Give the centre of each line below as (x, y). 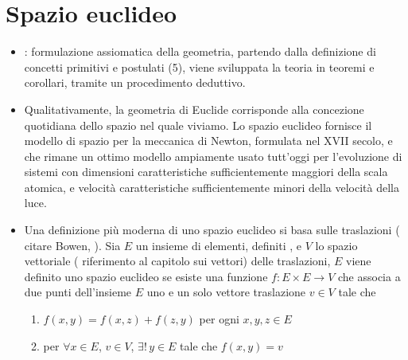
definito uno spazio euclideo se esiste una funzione (146, 276)
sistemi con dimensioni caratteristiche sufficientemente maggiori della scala (206, 172)
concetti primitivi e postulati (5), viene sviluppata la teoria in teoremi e (199, 67)
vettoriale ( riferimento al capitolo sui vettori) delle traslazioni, (177, 261)
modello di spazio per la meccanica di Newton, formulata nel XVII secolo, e (208, 141)
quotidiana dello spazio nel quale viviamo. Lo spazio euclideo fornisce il (198, 125)
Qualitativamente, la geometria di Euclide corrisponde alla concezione (194, 109)
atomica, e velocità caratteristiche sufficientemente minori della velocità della (212, 187)
